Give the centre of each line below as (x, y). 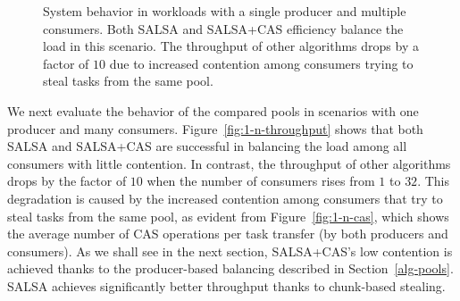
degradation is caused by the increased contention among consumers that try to (225, 198)
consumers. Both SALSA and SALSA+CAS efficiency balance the (223, 28)
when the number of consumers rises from (261, 181)
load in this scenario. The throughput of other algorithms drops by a (231, 46)
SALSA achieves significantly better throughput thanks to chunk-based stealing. (226, 285)
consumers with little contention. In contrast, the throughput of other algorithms (229, 163)
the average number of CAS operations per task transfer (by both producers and (228, 234)
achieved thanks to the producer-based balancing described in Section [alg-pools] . (230, 268)
